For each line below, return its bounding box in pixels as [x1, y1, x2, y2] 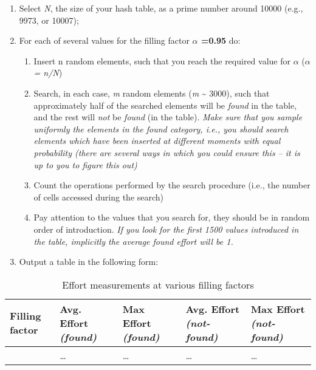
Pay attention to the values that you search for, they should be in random [33, 211, 310, 224]
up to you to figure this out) [33, 158, 137, 171]
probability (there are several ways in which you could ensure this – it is [33, 146, 300, 159]
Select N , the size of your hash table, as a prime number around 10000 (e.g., [19, 2, 303, 14]
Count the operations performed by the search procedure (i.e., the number [33, 179, 311, 191]
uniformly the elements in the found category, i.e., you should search [33, 122, 289, 135]
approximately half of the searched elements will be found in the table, [33, 98, 297, 111]
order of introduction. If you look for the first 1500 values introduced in [33, 222, 299, 235]
